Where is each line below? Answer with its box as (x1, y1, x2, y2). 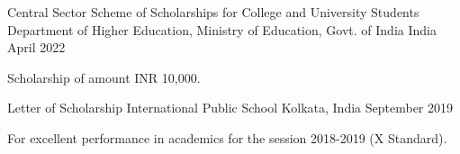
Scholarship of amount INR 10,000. (7, 68, 201, 86)
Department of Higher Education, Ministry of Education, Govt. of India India (7, 20, 437, 39)
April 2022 (7, 38, 66, 57)
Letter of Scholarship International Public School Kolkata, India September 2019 (7, 98, 454, 117)
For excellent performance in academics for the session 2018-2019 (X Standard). (7, 128, 447, 147)
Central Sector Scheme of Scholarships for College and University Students (7, 3, 419, 21)
